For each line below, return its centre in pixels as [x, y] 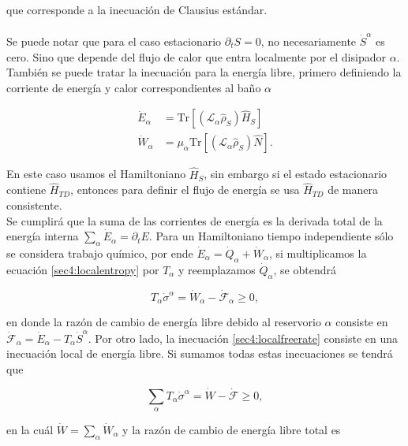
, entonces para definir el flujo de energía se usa [185, 190]
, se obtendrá [305, 269]
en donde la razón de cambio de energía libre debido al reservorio [164, 322]
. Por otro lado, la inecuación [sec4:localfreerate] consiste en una [243, 338]
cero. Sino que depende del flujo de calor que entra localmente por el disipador [196, 56]
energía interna [43, 236]
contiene [26, 190]
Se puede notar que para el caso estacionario [114, 41]
